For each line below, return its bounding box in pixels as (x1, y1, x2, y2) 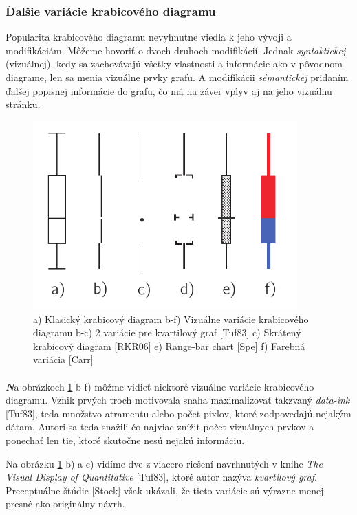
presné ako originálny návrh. (6, 496, 125, 511)
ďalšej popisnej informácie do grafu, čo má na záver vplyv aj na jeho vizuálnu (6, 83, 332, 98)
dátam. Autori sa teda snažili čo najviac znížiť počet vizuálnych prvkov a (6, 419, 314, 434)
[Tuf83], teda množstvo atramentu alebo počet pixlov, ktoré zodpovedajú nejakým (6, 406, 351, 420)
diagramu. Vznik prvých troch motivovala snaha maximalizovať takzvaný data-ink (6, 393, 350, 407)
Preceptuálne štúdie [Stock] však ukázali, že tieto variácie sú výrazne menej (6, 483, 324, 497)
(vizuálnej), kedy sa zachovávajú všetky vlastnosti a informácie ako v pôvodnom (6, 56, 343, 71)
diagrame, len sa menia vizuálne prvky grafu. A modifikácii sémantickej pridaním (6, 70, 349, 84)
